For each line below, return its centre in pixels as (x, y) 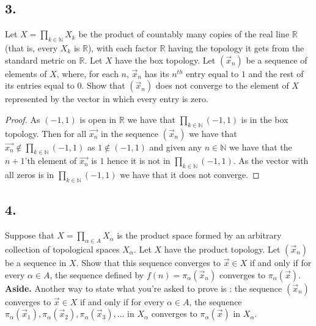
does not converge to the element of (222, 85)
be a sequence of (277, 60)
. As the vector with (271, 161)
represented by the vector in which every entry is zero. (107, 99)
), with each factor (122, 48)
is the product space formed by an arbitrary (199, 235)
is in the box (265, 119)
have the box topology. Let (165, 60)
